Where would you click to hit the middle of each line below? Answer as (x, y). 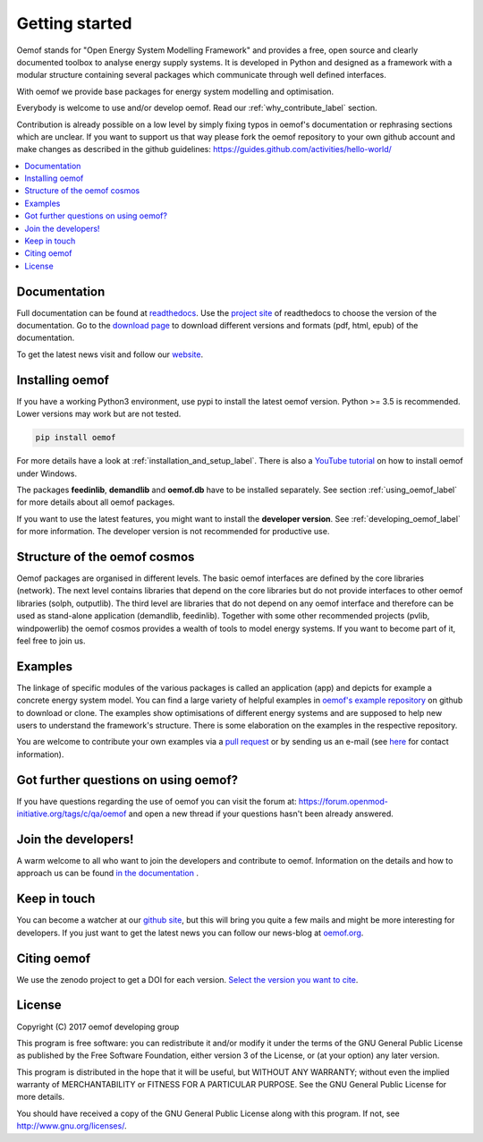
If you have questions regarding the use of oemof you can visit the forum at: (157, 801)
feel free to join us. (51, 641)
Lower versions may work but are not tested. (99, 414)
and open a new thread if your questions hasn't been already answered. (261, 814)
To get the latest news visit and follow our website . (110, 354)
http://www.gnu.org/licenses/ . (72, 1126)
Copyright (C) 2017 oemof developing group (98, 1027)
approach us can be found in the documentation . (107, 874)
